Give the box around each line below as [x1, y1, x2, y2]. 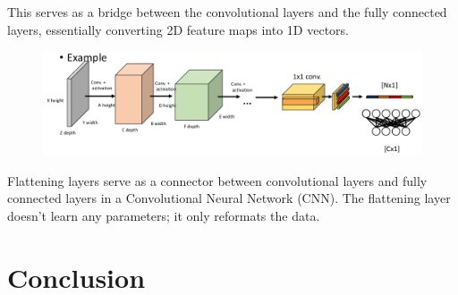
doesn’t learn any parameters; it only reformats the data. [7, 206, 320, 224]
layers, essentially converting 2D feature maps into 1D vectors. [7, 20, 350, 38]
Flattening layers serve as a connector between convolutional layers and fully [7, 171, 428, 190]
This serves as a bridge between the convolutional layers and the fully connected [7, 3, 447, 21]
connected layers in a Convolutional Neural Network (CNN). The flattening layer [7, 189, 451, 207]
